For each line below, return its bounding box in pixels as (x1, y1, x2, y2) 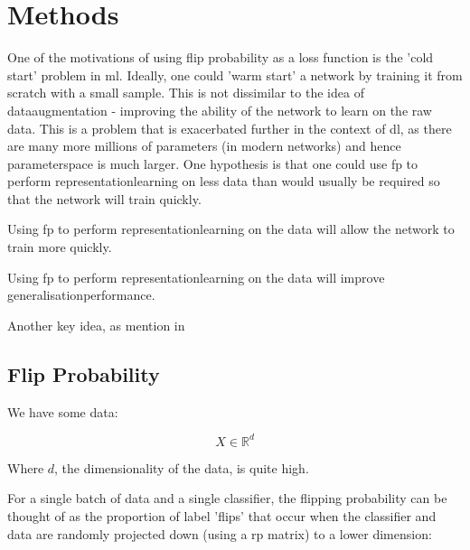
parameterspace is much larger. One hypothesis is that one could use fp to (7, 154, 418, 172)
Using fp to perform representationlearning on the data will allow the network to (7, 219, 455, 238)
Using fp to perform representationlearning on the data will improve (7, 267, 385, 286)
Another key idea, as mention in (7, 315, 185, 334)
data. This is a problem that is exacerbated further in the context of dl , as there (7, 118, 452, 137)
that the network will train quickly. (7, 189, 202, 208)
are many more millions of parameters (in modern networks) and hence (7, 136, 401, 155)
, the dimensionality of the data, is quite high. (54, 458, 309, 477)
